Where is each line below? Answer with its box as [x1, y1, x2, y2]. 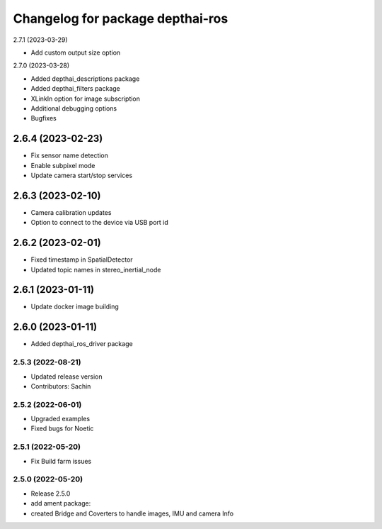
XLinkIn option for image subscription [30, 94, 141, 103]
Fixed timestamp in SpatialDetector [30, 255, 134, 264]
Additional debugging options [30, 104, 117, 113]
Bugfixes [30, 114, 57, 123]
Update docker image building [30, 302, 120, 311]
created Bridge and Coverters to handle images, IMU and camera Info [30, 509, 233, 518]
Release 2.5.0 [30, 489, 71, 498]
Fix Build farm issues [30, 457, 92, 465]
